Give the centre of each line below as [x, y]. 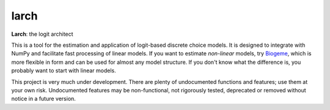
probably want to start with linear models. [64, 70]
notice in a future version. [44, 99]
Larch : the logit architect [42, 34]
